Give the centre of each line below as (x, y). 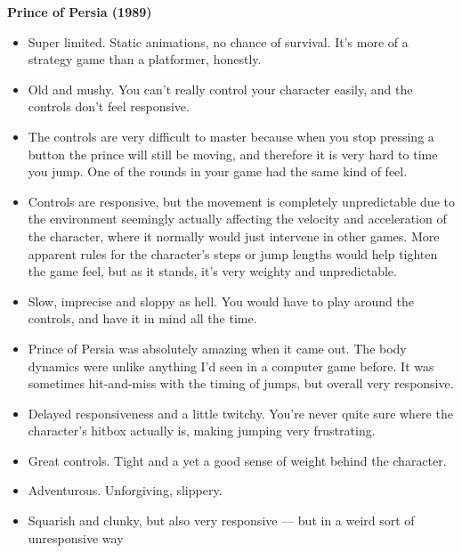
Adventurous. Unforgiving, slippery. (125, 490)
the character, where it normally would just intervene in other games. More (234, 236)
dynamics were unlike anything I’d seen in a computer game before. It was (231, 366)
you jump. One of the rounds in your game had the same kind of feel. (218, 171)
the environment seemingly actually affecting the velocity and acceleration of (237, 219)
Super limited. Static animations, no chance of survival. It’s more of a (218, 41)
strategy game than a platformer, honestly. (145, 59)
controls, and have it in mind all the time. (142, 318)
